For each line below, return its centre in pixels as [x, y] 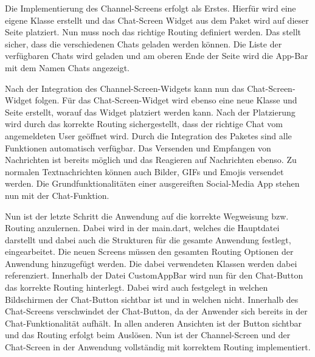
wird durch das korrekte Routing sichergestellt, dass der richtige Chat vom [144, 124]
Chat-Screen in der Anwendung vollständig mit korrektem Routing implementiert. [158, 347]
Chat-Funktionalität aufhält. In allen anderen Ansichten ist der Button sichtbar [154, 323]
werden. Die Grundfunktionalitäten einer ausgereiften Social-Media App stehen [152, 183]
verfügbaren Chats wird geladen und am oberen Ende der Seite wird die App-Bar [157, 56]
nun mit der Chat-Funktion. [57, 195]
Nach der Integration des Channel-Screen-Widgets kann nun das [125, 88]
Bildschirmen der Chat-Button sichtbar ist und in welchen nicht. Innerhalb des [152, 299]
